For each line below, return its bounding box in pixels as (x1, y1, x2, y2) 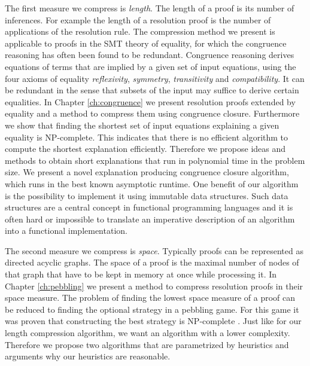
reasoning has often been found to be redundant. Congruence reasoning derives (5, 48, 294, 61)
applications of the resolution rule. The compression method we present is (5, 25, 275, 38)
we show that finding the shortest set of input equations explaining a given (5, 118, 279, 131)
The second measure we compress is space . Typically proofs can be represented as (5, 244, 303, 257)
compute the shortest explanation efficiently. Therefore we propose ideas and (5, 142, 286, 155)
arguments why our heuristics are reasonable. (5, 350, 171, 362)
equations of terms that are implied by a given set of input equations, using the (5, 60, 296, 72)
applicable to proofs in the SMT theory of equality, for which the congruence (5, 36, 287, 49)
